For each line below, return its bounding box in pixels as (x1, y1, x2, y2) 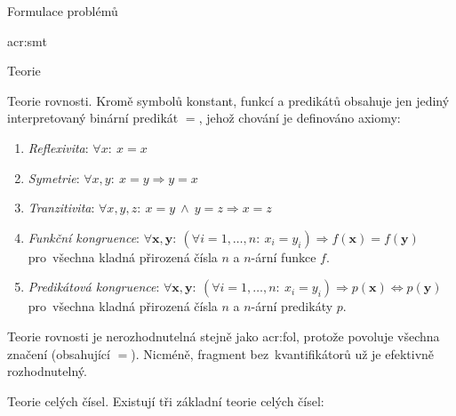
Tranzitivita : (28, 198, 95, 217)
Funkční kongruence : (28, 228, 140, 246)
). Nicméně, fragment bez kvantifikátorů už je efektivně (131, 344, 435, 363)
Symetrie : (28, 168, 80, 187)
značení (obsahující (7, 344, 110, 363)
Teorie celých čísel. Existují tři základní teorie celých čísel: (7, 391, 324, 410)
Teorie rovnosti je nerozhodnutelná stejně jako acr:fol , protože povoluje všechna (7, 326, 440, 345)
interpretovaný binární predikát (7, 108, 179, 127)
